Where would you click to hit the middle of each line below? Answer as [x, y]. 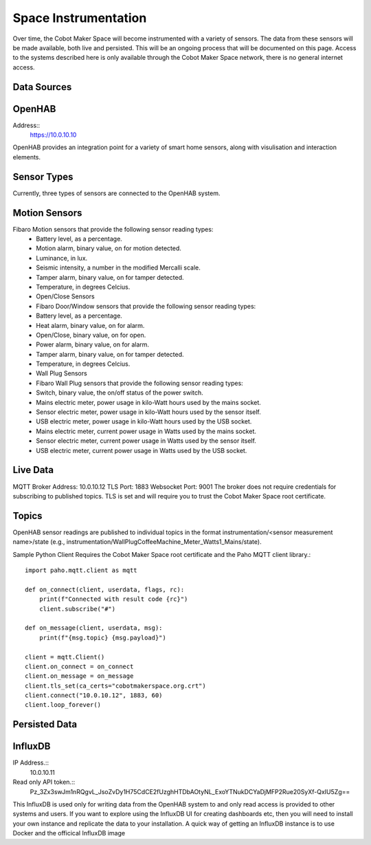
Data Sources [42, 87]
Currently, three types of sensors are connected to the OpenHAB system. [116, 193]
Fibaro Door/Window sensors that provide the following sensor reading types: [146, 306]
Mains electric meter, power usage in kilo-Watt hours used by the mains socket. [148, 402]
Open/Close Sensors [66, 296]
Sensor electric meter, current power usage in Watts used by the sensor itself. [146, 441]
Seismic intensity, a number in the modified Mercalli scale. [118, 267]
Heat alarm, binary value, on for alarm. [90, 325]
